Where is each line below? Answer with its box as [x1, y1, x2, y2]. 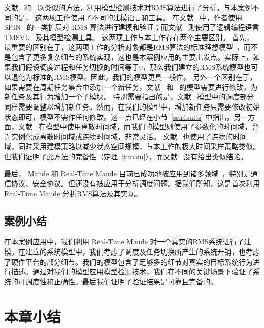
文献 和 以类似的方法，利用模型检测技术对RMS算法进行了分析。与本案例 [4, 2, 252, 12]
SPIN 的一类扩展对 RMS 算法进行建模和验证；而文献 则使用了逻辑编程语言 [4, 22, 259, 32]
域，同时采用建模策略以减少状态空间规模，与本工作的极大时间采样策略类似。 [4, 141, 260, 152]
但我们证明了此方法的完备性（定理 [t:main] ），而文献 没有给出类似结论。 [4, 151, 248, 161]
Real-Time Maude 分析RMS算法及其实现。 [4, 188, 142, 198]
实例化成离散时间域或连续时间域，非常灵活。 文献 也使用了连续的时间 [11, 131, 247, 141]
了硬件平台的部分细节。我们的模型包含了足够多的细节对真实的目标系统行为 [4, 256, 253, 267]
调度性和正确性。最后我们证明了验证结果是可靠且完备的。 [25, 276, 217, 286]
